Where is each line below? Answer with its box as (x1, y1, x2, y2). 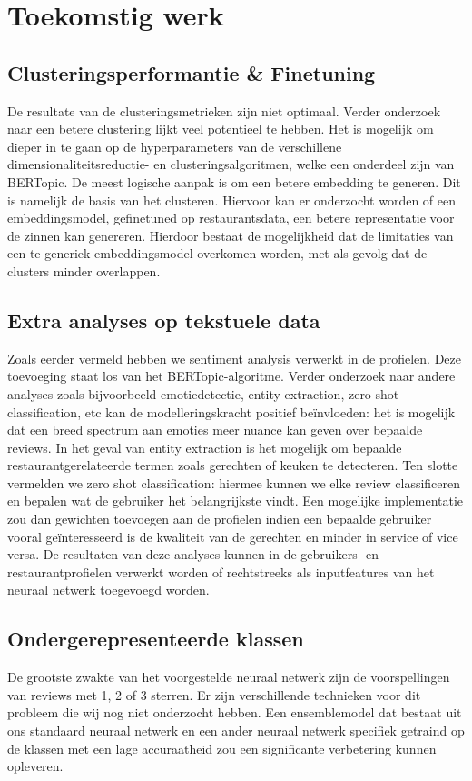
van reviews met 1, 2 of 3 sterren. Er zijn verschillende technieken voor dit (7, 685, 421, 704)
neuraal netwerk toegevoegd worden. (7, 580, 210, 599)
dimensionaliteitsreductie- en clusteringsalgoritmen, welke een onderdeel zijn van (7, 155, 455, 174)
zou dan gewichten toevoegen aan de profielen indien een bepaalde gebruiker (7, 509, 432, 528)
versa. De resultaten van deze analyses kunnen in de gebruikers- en (7, 545, 379, 564)
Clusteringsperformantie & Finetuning (7, 58, 376, 86)
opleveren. (7, 756, 64, 776)
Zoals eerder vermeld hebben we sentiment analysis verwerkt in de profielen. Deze (7, 348, 462, 367)
